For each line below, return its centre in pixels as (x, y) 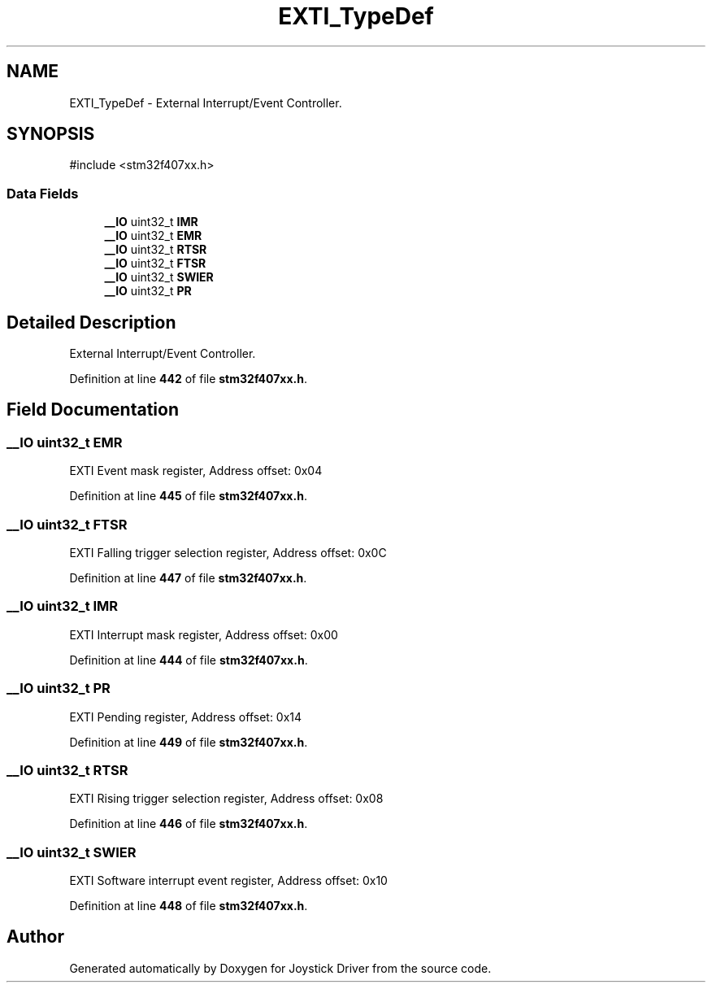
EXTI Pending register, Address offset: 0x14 (186, 717)
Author (35, 937)
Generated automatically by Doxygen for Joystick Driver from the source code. (280, 968)
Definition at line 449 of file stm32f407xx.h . (189, 742)
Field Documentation (93, 410)
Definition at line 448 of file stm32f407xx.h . (189, 906)
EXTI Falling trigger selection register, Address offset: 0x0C (228, 553)
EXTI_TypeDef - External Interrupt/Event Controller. (206, 102)
